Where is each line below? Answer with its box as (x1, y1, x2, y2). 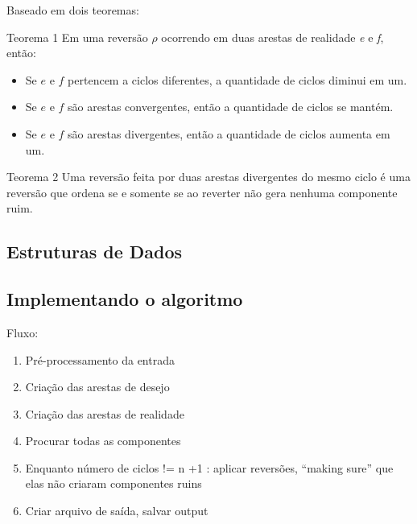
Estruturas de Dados (6, 239, 183, 264)
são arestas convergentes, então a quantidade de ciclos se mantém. (68, 98, 394, 115)
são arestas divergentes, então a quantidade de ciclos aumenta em (68, 125, 390, 142)
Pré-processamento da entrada (25, 351, 175, 368)
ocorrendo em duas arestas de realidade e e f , (161, 28, 384, 45)
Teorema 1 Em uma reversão (6, 28, 148, 45)
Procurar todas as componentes (25, 432, 181, 449)
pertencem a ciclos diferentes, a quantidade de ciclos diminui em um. (68, 71, 407, 88)
